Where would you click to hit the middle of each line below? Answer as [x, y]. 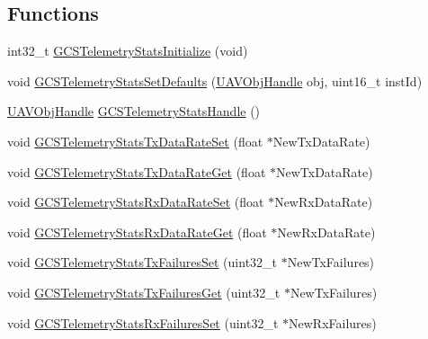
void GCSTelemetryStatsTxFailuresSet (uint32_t [143, 262]
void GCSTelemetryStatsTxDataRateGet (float [137, 171]
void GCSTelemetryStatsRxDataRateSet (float [136, 202]
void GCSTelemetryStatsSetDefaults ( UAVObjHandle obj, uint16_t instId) [215, 80]
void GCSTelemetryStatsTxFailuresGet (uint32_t [144, 292]
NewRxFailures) [333, 322]
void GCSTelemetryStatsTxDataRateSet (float [135, 141]
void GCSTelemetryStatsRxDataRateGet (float [137, 232]
